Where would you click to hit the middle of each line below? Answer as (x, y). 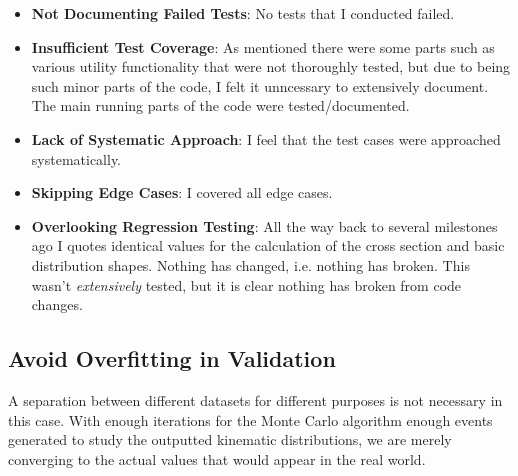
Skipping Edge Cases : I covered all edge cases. (182, 192)
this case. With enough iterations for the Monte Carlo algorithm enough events (250, 419)
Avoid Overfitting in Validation (172, 358)
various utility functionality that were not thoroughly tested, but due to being (271, 66)
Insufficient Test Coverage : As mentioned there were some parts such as (263, 46)
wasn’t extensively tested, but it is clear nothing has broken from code (246, 284)
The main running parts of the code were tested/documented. (220, 105)
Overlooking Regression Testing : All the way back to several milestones (264, 225)
